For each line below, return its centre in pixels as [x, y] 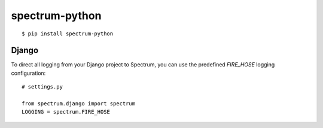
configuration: [28, 73]
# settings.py [42, 87]
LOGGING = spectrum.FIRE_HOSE [66, 112]
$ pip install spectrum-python [68, 33]
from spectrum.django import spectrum [79, 104]
